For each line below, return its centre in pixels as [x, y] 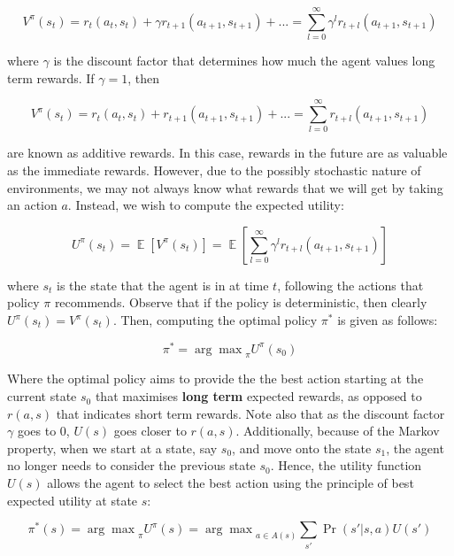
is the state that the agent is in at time [163, 285]
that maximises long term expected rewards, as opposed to [258, 396]
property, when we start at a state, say [112, 448]
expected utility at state [73, 500]
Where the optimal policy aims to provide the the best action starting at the [215, 378]
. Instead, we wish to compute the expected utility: [206, 205]
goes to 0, [43, 431]
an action [32, 205]
